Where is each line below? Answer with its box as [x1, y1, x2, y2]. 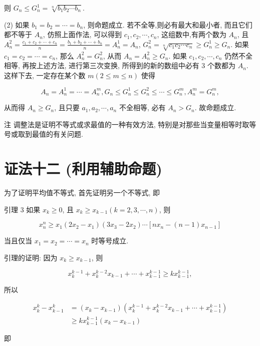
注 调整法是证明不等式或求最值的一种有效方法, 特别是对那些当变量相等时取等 [4, 119, 256, 129]
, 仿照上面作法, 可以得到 [43, 29, 122, 40]
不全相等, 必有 [119, 102, 166, 113]
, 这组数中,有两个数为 [157, 29, 226, 40]
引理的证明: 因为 [4, 252, 58, 262]
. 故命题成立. [194, 102, 236, 113]
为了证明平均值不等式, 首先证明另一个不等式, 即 [4, 187, 160, 198]
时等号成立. [91, 235, 129, 246]
